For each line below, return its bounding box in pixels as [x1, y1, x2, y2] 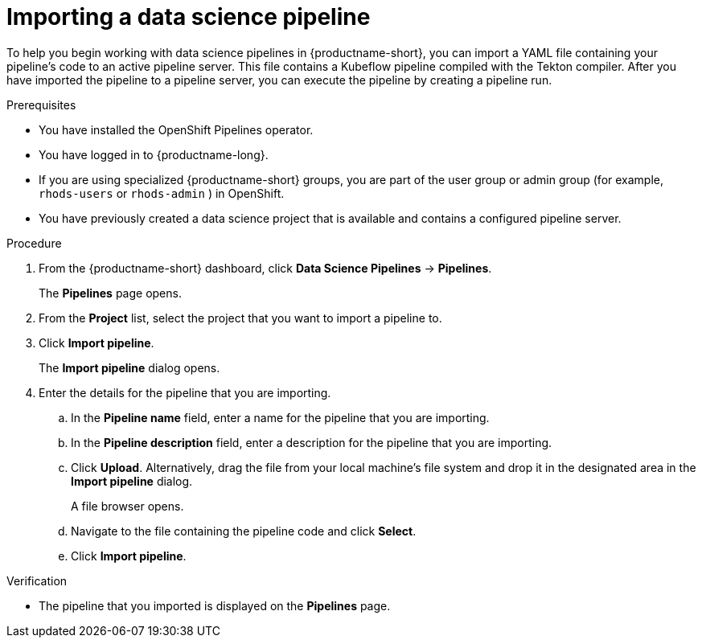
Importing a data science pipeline [6, 3, 371, 31]
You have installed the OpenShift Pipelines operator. [39, 122, 314, 137]
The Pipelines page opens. [39, 285, 182, 300]
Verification [6, 573, 68, 588]
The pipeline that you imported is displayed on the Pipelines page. [39, 598, 391, 613]
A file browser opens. [71, 498, 184, 513]
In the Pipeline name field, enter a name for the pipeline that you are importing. [71, 410, 490, 425]
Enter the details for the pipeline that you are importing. [39, 385, 331, 400]
